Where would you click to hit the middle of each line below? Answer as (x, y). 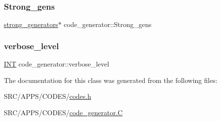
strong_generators (31, 24)
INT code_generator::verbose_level (57, 64)
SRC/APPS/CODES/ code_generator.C (63, 112)
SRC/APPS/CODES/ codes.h (47, 96)
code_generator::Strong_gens (108, 24)
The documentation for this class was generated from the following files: (111, 80)
